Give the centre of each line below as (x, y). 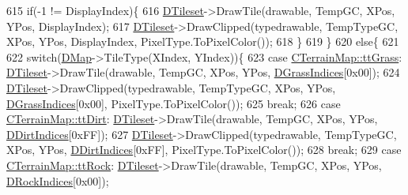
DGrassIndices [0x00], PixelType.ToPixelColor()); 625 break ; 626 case (174, 103)
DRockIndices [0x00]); (58, 180)
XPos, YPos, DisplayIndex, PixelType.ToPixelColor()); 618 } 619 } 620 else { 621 (203, 41)
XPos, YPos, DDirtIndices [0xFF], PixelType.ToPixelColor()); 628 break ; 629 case (204, 150)
